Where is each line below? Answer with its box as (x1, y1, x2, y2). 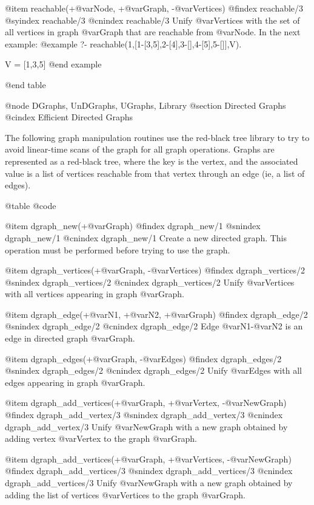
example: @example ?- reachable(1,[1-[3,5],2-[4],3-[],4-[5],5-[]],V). (5, 37, 242, 50)
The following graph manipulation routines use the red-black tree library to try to (5, 131, 310, 143)
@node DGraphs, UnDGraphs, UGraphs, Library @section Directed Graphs (5, 98, 286, 111)
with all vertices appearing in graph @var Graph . (5, 287, 184, 300)
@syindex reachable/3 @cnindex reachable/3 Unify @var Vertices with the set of (5, 13, 300, 26)
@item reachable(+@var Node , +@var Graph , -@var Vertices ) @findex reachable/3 (5, 2, 304, 14)
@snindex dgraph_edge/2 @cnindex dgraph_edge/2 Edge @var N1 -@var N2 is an (5, 320, 303, 332)
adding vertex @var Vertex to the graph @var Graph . (5, 432, 197, 445)
